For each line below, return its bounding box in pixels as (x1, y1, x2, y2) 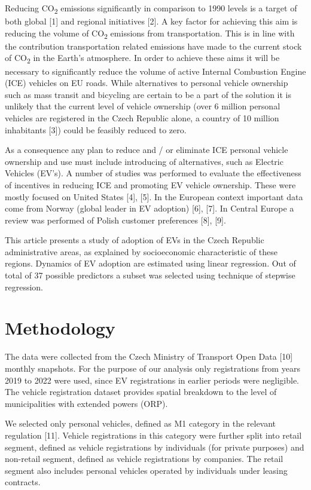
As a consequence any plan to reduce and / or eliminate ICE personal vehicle (5, 143, 288, 156)
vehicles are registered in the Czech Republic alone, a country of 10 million (5, 111, 279, 124)
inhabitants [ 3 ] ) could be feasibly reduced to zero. (5, 123, 187, 136)
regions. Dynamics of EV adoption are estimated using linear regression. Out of (5, 257, 296, 269)
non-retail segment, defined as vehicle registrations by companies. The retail (5, 452, 283, 465)
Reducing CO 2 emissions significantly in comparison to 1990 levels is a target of (5, 2, 297, 16)
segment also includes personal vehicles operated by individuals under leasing (5, 464, 288, 476)
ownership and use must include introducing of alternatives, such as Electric (5, 155, 283, 167)
